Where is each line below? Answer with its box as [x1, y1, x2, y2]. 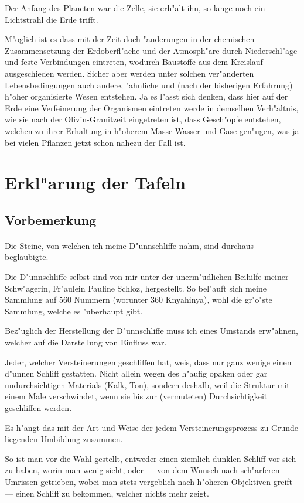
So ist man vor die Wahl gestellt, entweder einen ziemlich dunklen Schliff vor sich [5, 452, 296, 464]
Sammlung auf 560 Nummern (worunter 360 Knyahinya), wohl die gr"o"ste [5, 293, 272, 306]
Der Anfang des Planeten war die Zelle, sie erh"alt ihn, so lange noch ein [5, 2, 265, 13]
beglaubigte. [5, 251, 49, 263]
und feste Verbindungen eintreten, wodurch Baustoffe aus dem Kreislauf [5, 56, 263, 68]
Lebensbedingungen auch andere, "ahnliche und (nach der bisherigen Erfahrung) [5, 78, 293, 91]
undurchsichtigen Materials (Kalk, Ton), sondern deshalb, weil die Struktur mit [5, 378, 290, 391]
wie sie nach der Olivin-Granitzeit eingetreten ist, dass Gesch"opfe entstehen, [5, 113, 281, 125]
